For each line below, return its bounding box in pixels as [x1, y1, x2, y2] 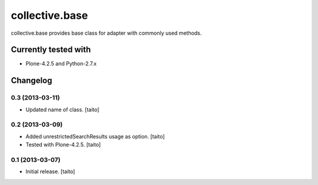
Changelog [11, 75, 52, 85]
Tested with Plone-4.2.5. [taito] [25, 141, 101, 148]
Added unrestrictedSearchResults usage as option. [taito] [25, 133, 165, 140]
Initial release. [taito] [25, 168, 75, 175]
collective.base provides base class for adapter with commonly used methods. [11, 29, 202, 37]
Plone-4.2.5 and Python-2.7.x [25, 60, 97, 67]
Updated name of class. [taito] [25, 106, 100, 113]
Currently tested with [11, 45, 91, 55]
